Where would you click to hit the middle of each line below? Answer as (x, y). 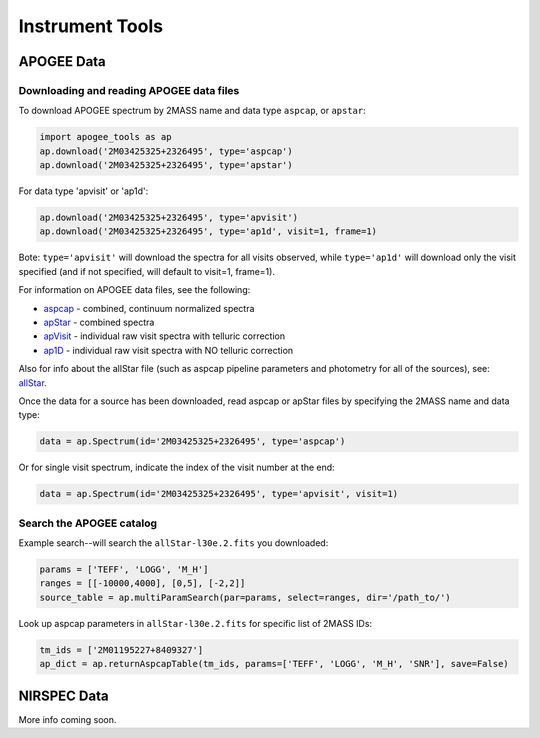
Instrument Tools (91, 26)
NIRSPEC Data (63, 695)
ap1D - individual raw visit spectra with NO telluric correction (168, 350)
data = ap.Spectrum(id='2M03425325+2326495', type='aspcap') (192, 441)
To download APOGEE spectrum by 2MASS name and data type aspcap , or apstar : (192, 111)
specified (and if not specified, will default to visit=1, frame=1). (146, 271)
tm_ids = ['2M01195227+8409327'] (121, 649)
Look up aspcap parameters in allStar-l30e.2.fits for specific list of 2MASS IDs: (195, 623)
